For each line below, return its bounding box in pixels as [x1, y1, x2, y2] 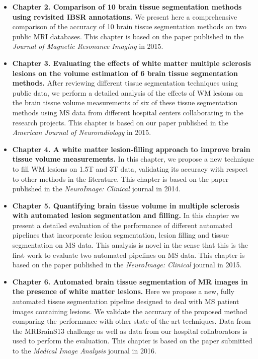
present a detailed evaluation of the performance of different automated [12, 220, 233, 230]
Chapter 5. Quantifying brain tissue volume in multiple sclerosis [12, 200, 240, 210]
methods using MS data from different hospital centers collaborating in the [12, 107, 243, 117]
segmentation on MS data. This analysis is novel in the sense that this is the [12, 240, 248, 250]
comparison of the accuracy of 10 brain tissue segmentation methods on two [12, 21, 246, 32]
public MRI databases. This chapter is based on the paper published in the [12, 31, 244, 41]
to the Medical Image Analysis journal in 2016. [12, 345, 156, 355]
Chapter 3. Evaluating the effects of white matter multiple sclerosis [12, 57, 251, 68]
